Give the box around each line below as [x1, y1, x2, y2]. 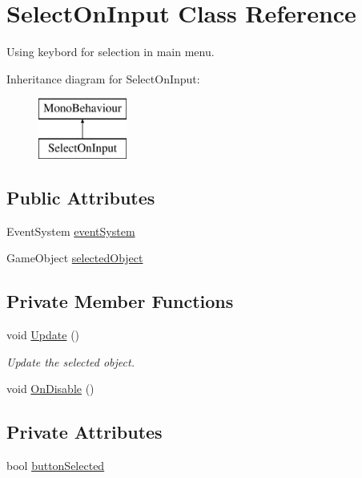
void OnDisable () [6, 380, 95, 397]
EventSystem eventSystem [6, 222, 135, 239]
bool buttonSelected [6, 457, 105, 474]
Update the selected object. [6, 353, 135, 370]
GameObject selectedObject [6, 249, 143, 266]
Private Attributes [6, 419, 163, 444]
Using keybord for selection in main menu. [6, 43, 215, 60]
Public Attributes [6, 184, 155, 209]
